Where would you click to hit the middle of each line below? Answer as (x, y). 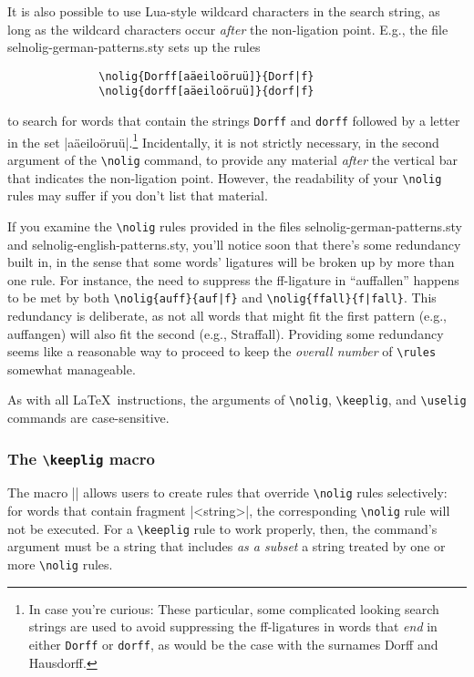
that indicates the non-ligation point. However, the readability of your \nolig (225, 177)
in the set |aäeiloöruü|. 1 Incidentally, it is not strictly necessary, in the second (223, 140)
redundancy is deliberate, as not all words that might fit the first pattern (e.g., (227, 315)
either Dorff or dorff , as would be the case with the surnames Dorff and (233, 644)
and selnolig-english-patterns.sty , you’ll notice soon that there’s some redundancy (234, 244)
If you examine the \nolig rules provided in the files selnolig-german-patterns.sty (235, 226)
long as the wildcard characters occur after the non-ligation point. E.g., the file (228, 29)
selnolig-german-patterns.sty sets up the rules (134, 47)
